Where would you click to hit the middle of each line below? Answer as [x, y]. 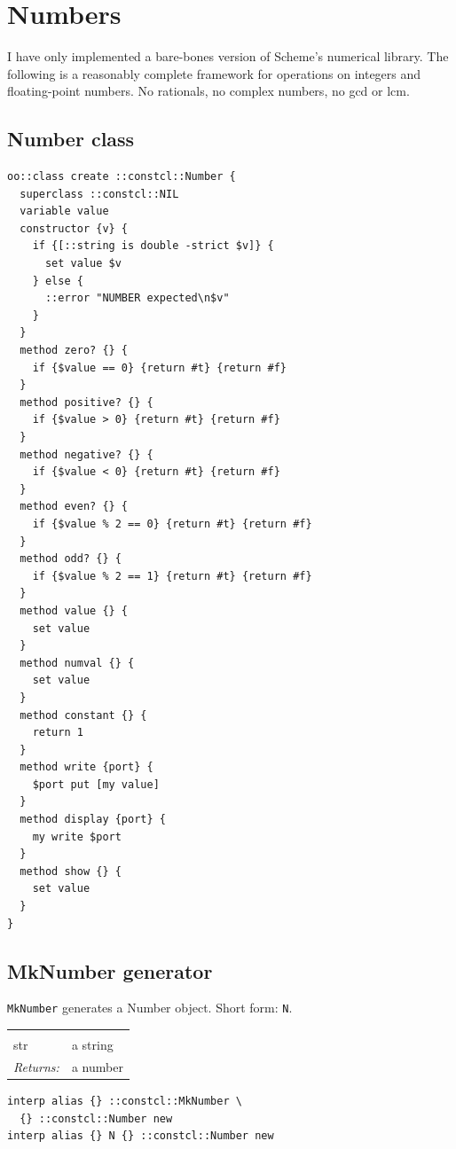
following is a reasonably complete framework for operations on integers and [214, 73]
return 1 [58, 733]
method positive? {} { [86, 402]
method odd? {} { [71, 559]
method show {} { [71, 871]
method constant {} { [83, 715]
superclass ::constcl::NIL [99, 194]
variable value [64, 211]
